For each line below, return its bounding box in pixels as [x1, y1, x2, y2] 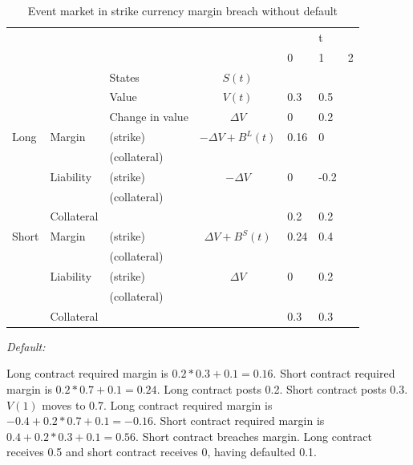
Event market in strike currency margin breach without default [27, 2, 338, 18]
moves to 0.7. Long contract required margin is [42, 396, 273, 413]
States [109, 68, 140, 85]
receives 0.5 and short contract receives [6, 443, 198, 460]
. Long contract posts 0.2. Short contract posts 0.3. [156, 380, 408, 397]
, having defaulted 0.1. [207, 443, 317, 460]
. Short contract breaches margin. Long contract [136, 427, 372, 444]
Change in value [109, 108, 188, 125]
